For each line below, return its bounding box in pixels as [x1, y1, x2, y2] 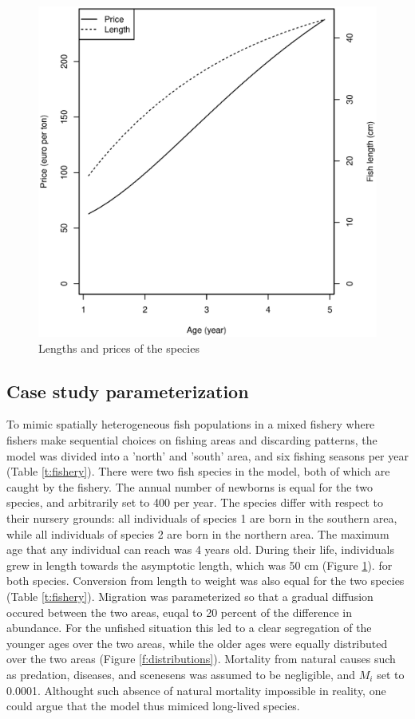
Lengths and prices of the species [38, 339, 200, 356]
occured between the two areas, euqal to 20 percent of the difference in [6, 603, 353, 620]
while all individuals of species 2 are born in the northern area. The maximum [6, 525, 389, 542]
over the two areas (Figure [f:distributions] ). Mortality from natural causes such [6, 650, 396, 667]
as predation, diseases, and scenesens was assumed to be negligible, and [6, 666, 356, 682]
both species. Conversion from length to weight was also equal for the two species [6, 572, 405, 589]
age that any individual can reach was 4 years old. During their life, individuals [6, 541, 394, 558]
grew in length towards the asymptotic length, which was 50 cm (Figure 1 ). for [6, 556, 393, 573]
